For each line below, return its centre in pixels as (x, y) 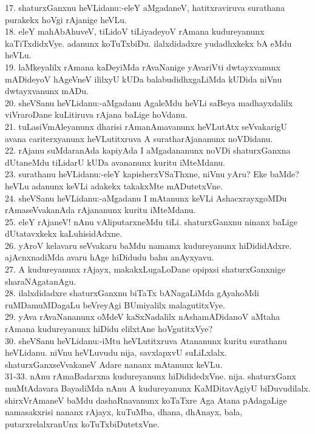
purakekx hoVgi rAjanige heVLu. (66, 19)
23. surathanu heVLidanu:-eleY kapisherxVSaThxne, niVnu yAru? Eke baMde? (152, 174)
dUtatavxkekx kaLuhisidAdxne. (64, 233)
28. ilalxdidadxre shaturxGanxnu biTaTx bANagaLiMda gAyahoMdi (132, 293)
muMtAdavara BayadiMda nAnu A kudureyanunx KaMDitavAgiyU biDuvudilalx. (158, 388)
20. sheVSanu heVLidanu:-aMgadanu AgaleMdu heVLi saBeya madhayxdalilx (149, 102)
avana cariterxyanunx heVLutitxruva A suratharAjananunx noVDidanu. (139, 138)
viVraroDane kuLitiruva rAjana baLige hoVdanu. (96, 114)
